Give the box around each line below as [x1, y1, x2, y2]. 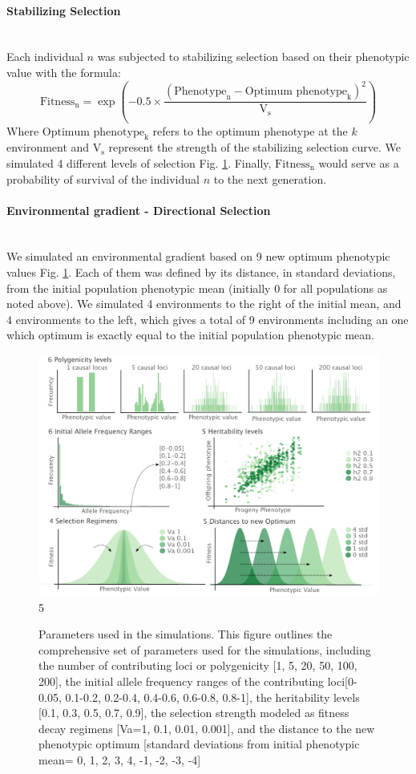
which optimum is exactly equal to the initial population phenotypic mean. [6, 326, 375, 343]
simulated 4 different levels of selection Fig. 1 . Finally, [6, 154, 272, 171]
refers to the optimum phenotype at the [152, 122, 348, 139]
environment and [6, 139, 90, 156]
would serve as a [318, 154, 399, 171]
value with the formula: [6, 63, 121, 80]
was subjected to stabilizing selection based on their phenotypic [97, 48, 410, 65]
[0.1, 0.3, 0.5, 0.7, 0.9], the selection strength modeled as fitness [38, 704, 349, 721]
